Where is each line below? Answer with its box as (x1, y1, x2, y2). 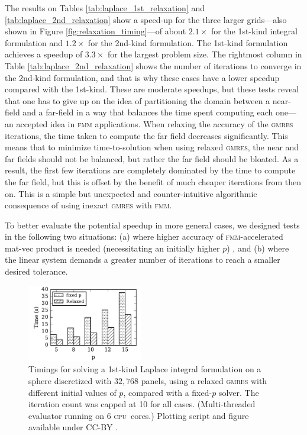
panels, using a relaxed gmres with (141, 375, 267, 387)
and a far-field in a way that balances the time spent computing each (22, 106, 273, 118)
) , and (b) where (227, 241, 289, 254)
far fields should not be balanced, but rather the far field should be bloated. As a (5, 152, 299, 165)
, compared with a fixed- (123, 386, 212, 398)
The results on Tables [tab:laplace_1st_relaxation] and (5, 2, 205, 14)
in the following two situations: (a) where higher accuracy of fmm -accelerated (5, 230, 283, 243)
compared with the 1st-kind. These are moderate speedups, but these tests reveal (5, 83, 299, 95)
